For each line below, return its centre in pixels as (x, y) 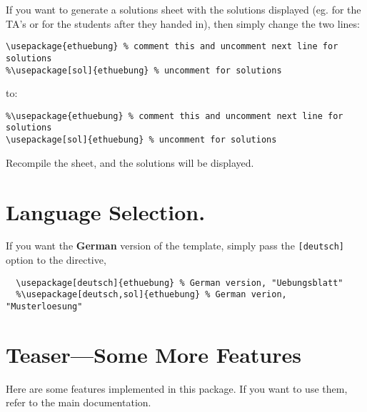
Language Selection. (106, 211)
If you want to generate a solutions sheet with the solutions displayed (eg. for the (183, 9)
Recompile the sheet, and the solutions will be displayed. (130, 162)
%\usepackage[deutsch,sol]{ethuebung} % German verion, (151, 295)
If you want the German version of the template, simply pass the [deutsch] (175, 246)
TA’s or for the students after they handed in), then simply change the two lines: (183, 23)
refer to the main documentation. (79, 402)
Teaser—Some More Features (154, 354)
